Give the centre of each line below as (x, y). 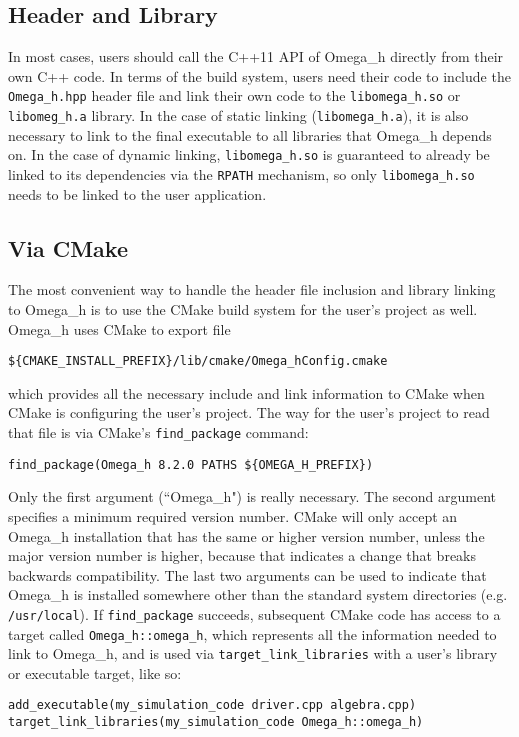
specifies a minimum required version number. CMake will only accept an (233, 515)
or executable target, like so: (95, 672)
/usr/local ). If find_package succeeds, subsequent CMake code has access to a (254, 613)
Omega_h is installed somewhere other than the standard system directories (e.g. (258, 594)
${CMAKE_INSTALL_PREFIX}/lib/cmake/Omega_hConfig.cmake (198, 361)
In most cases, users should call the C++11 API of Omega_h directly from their (256, 56)
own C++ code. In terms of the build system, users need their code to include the (259, 75)
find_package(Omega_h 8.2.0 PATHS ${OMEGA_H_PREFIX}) (191, 464)
